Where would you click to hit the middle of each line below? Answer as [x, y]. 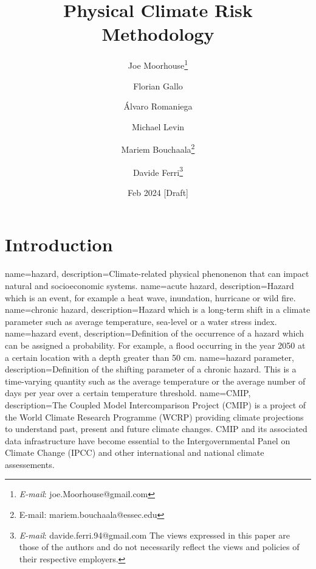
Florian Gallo [158, 86]
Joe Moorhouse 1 [158, 64]
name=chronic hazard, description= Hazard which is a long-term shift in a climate [158, 309]
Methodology [158, 34]
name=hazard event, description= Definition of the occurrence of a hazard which [155, 333]
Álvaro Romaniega [158, 106]
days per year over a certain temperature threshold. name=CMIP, [128, 393]
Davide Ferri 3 [158, 171]
